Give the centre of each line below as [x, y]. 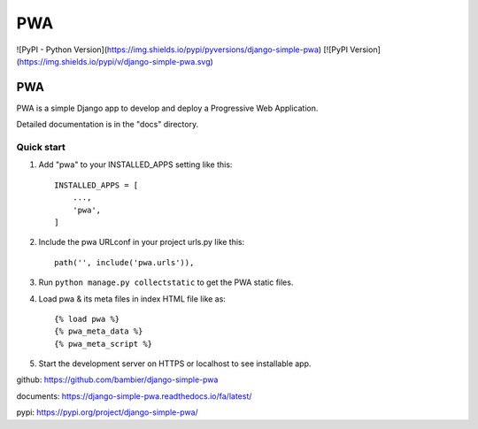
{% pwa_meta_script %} [104, 344]
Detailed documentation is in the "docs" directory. [108, 125]
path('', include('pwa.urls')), [124, 262]
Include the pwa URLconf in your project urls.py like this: [142, 242]
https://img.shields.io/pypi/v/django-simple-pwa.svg [115, 61]
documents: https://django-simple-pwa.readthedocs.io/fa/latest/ [134, 396]
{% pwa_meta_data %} [99, 331]
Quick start [41, 147]
